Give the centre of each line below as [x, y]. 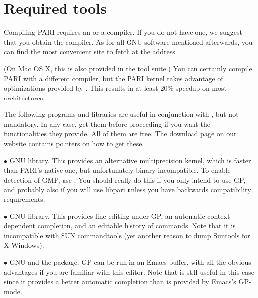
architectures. [25, 97]
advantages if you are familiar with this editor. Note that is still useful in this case [129, 271]
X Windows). [24, 245]
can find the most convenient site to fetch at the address [90, 51]
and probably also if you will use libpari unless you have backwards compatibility [128, 189]
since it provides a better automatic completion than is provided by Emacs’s [120, 281]
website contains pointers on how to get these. [74, 144]
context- [220, 216]
